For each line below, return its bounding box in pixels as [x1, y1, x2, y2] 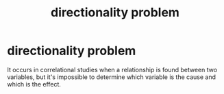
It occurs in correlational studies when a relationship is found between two [7, 65, 218, 74]
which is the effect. [7, 80, 62, 88]
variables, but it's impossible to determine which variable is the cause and [7, 73, 216, 81]
